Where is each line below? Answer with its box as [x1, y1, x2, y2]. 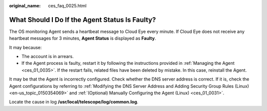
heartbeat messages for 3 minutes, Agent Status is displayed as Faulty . [9, 35, 156, 41]
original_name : [9, 3, 41, 8]
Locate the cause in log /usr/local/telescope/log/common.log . [9, 99, 138, 105]
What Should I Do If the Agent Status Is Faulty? [9, 15, 156, 24]
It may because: [9, 44, 42, 50]
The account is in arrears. [21, 54, 74, 59]
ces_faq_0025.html [48, 3, 87, 8]
